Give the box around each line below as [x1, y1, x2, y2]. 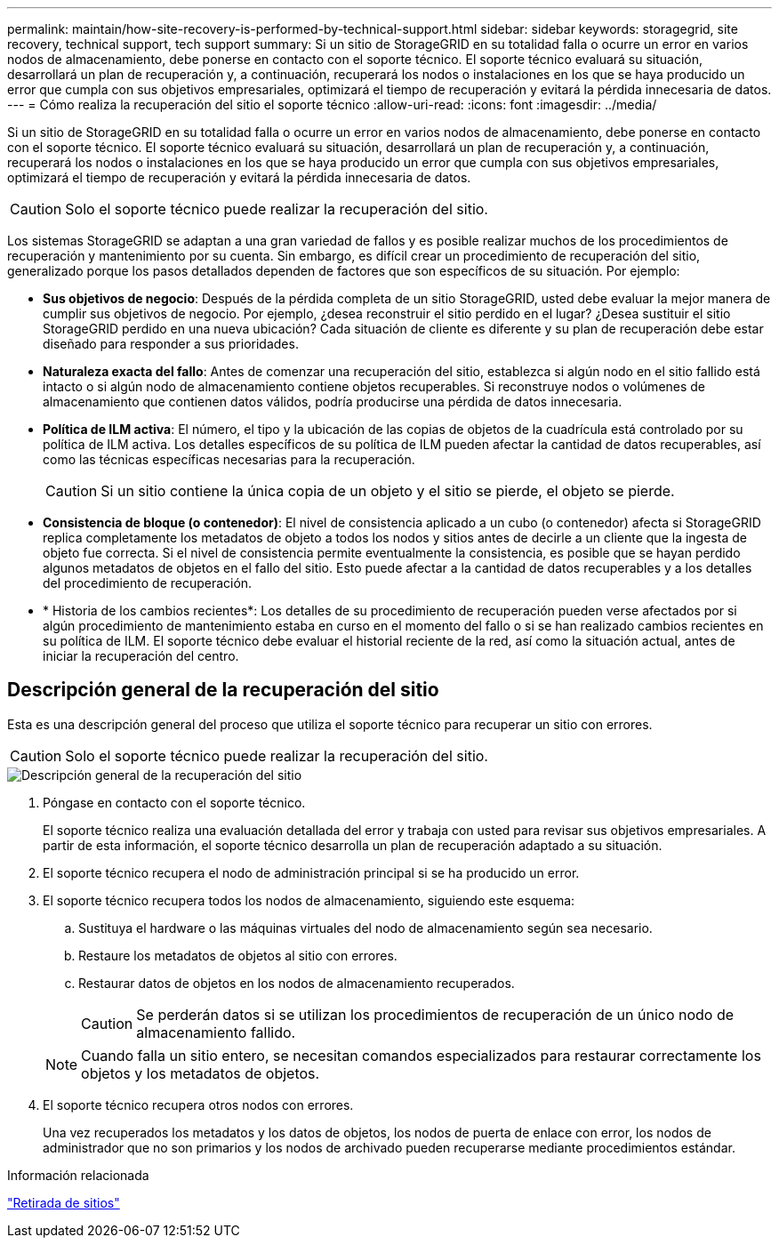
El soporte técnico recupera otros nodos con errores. [43, 1096, 354, 1112]
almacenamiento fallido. [136, 1023, 296, 1041]
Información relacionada [7, 1167, 149, 1183]
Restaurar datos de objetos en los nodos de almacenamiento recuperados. [78, 975, 515, 991]
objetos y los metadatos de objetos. [81, 1064, 320, 1082]
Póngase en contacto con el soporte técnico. [43, 794, 306, 810]
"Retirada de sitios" [7, 1194, 120, 1210]
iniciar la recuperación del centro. [43, 648, 239, 663]
